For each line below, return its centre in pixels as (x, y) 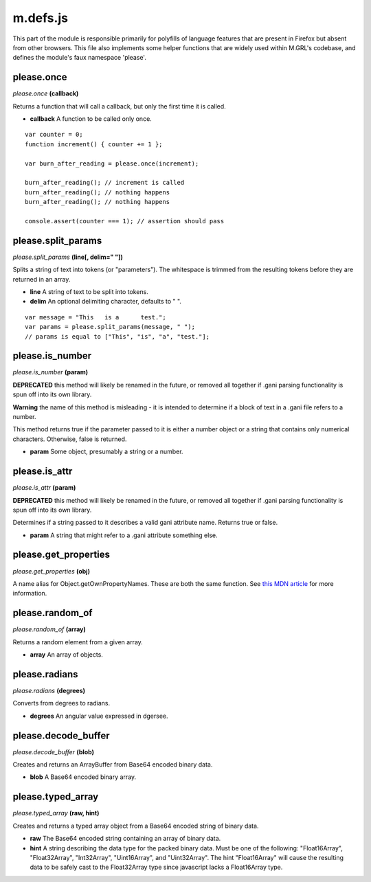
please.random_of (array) (49, 629)
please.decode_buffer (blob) (53, 751)
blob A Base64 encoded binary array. (83, 777)
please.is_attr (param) (44, 488)
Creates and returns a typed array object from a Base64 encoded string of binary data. (136, 826)
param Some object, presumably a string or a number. (106, 452)
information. (30, 593)
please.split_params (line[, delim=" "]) (68, 257)
